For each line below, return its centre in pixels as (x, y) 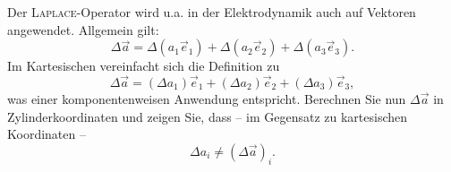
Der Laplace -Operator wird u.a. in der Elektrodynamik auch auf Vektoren (212, 12)
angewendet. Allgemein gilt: (83, 29)
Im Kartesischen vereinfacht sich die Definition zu (144, 66)
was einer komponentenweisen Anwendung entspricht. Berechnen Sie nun (207, 99)
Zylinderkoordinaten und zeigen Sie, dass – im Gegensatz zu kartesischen (208, 116)
